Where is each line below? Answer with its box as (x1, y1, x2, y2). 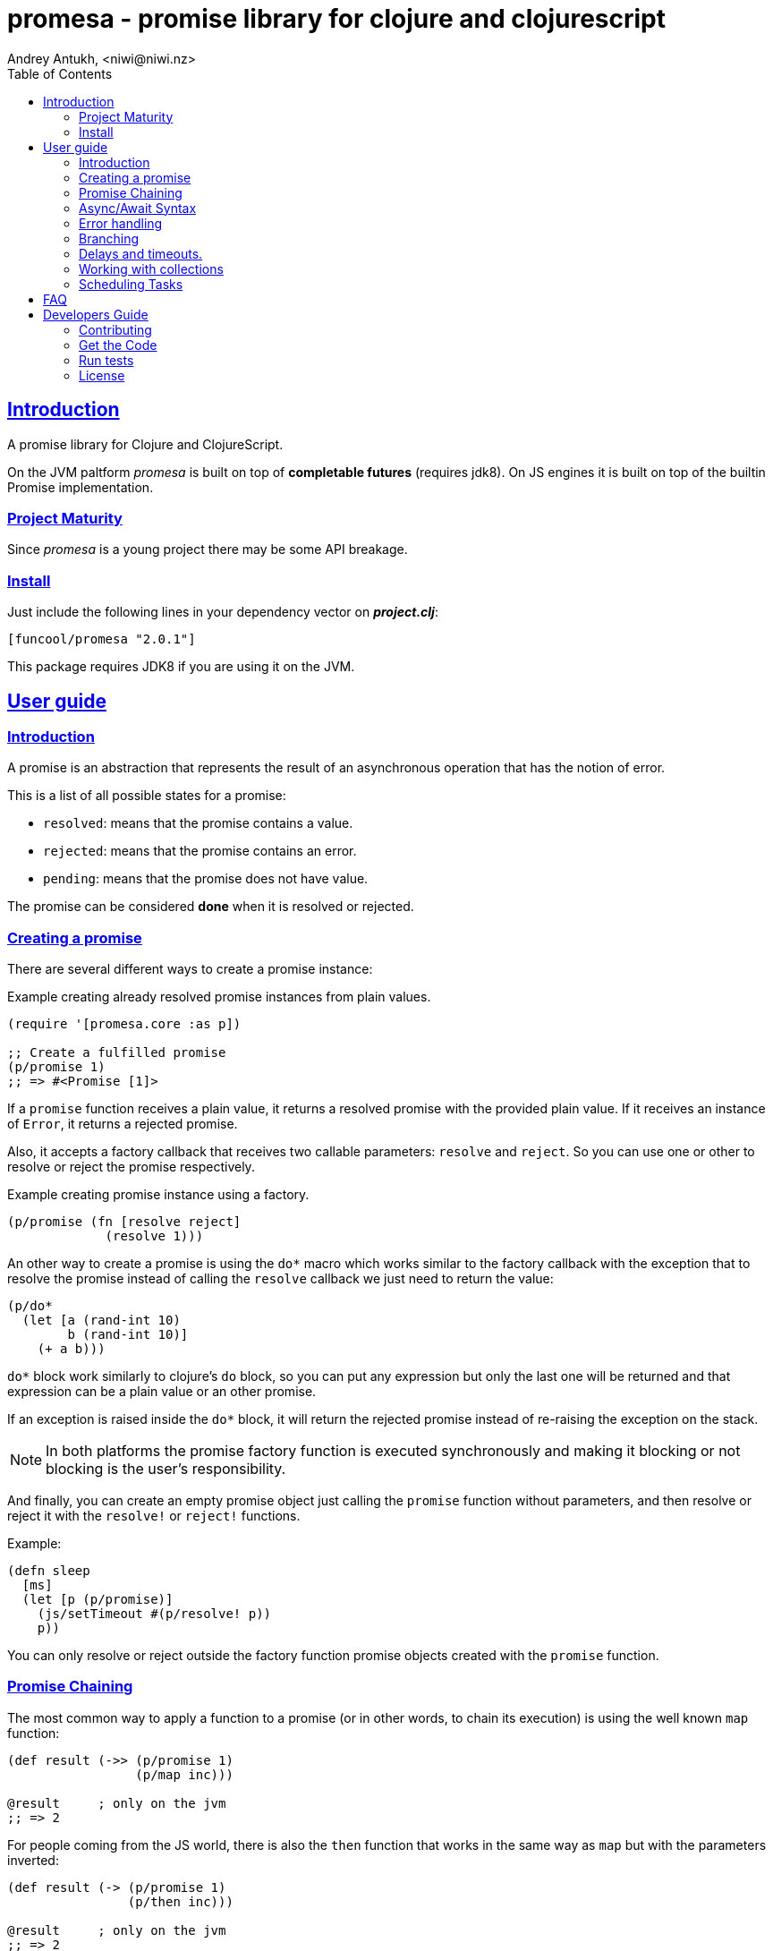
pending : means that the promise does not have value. (43, 871, 369, 887)
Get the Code (79, 337, 157, 353)
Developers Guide (43, 306, 149, 322)
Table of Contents (7, 65, 113, 81)
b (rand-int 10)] (67, 1327, 189, 1342)
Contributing (79, 321, 152, 337)
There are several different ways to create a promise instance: (7, 961, 373, 977)
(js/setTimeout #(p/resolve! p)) (37, 1606, 272, 1622)
